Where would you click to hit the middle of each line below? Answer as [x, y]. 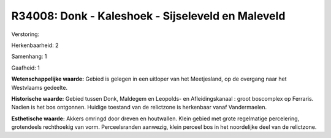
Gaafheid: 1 [25, 68]
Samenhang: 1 [29, 56]
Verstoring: [25, 34]
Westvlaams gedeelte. [40, 87]
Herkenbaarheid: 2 [35, 45]
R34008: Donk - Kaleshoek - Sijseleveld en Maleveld [148, 16]
